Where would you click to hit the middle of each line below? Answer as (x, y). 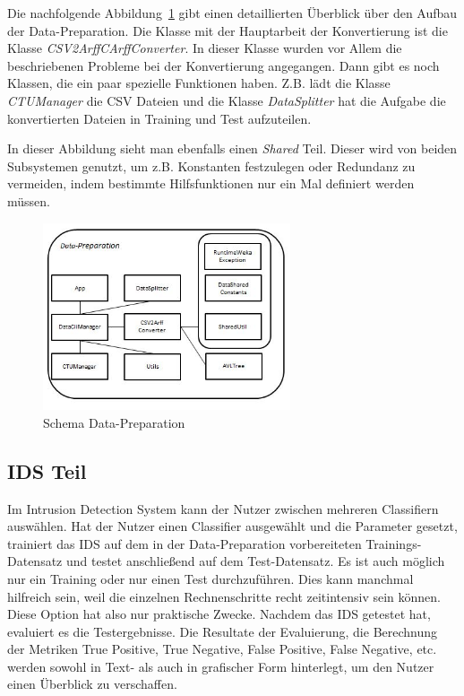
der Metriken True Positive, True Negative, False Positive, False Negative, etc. (222, 649)
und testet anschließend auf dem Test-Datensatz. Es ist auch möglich (255, 561)
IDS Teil (47, 470)
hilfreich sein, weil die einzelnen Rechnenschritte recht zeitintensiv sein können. (224, 596)
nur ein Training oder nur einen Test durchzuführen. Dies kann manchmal (211, 578)
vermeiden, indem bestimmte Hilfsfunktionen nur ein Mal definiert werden (211, 183)
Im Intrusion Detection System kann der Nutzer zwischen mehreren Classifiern (223, 508)
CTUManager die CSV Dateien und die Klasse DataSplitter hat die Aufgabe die (227, 100)
